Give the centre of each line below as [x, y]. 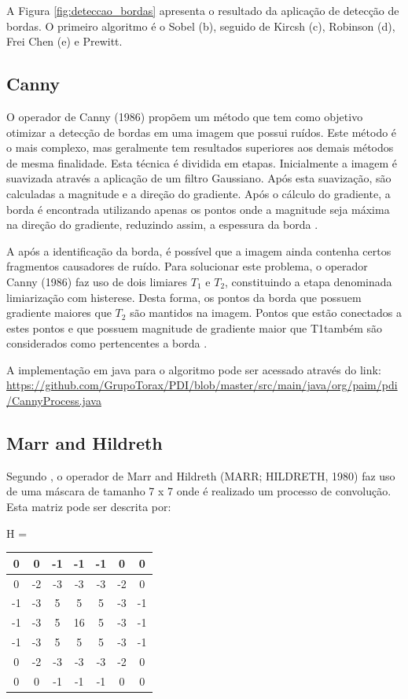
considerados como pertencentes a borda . [107, 343]
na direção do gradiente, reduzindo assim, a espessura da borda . [162, 224]
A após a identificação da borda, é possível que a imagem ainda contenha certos [199, 250]
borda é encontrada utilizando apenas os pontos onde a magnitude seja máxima [198, 209]
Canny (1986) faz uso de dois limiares [97, 281]
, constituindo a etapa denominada [309, 281]
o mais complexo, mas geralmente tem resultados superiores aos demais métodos [200, 147]
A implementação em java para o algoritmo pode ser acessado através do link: [194, 369]
